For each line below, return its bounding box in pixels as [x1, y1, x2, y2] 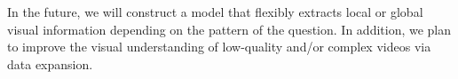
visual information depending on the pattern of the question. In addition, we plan [7, 20, 452, 38]
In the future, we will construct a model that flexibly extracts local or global [7, 3, 423, 20]
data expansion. [7, 54, 93, 73]
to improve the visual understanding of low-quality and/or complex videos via [7, 37, 431, 56]
